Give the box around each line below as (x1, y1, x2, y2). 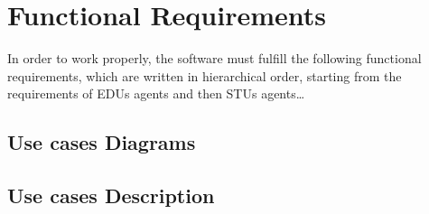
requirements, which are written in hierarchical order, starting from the (7, 66, 402, 85)
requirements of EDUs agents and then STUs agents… (7, 84, 305, 103)
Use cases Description (7, 181, 215, 209)
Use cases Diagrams (7, 128, 196, 156)
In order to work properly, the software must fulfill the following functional (7, 49, 422, 68)
